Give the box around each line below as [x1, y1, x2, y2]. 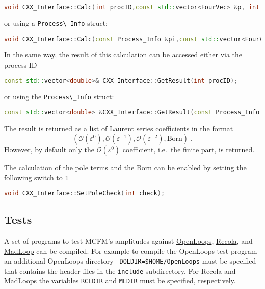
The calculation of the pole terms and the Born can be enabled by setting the [4, 162, 247, 172]
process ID [4, 60, 37, 70]
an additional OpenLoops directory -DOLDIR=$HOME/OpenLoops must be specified [4, 255, 256, 266]
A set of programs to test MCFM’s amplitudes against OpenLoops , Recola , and [4, 235, 253, 246]
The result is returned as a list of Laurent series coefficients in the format [4, 123, 233, 133]
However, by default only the [4, 143, 94, 154]
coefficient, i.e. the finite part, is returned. [122, 143, 255, 154]
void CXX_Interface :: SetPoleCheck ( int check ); [4, 189, 165, 197]
